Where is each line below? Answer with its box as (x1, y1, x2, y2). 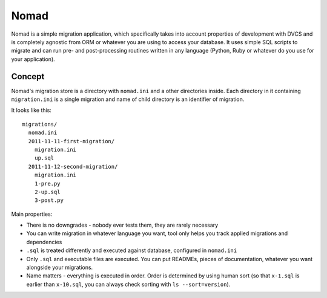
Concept (11, 71, 45, 82)
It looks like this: (11, 106, 51, 114)
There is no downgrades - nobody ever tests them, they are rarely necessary (26, 221, 219, 229)
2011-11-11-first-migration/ (28, 138, 115, 144)
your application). (11, 55, 56, 63)
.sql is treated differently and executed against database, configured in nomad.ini (26, 247, 237, 254)
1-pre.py (34, 180, 61, 187)
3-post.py (34, 197, 64, 204)
